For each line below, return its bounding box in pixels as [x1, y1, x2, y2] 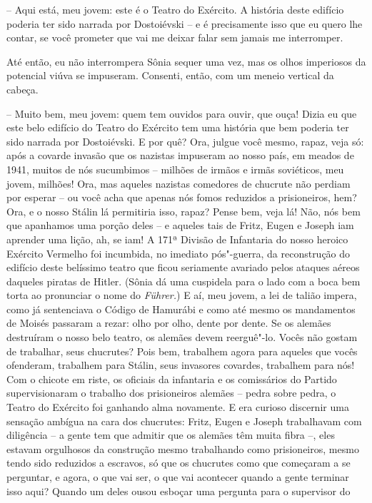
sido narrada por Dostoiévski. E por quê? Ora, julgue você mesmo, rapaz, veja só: [6, 133, 364, 148]
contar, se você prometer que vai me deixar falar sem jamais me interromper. [6, 30, 343, 45]
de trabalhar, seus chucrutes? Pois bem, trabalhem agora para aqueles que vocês [6, 343, 358, 358]
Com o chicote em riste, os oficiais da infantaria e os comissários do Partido [6, 371, 337, 386]
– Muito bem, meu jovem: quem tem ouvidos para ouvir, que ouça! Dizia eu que [6, 106, 357, 121]
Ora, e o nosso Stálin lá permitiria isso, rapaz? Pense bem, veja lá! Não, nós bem [6, 203, 361, 218]
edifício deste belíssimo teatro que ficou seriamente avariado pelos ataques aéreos [6, 260, 360, 275]
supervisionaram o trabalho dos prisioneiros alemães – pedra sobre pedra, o [6, 385, 336, 400]
